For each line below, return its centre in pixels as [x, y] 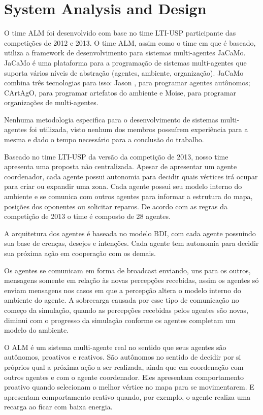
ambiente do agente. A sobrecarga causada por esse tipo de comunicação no [122, 300]
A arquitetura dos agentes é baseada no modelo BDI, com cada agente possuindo [130, 233]
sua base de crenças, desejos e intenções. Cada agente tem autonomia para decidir [131, 243]
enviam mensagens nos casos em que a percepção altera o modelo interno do [123, 290]
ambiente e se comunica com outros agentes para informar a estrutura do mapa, [128, 196]
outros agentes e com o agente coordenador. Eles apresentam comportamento [124, 377]
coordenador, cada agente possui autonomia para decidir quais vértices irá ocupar [131, 176]
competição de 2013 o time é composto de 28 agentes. [87, 216]
